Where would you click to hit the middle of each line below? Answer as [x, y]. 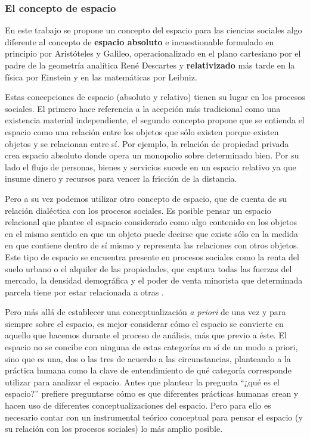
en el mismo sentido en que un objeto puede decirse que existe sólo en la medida [151, 233]
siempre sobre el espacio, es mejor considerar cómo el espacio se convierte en [144, 323]
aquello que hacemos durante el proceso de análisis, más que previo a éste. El [146, 335]
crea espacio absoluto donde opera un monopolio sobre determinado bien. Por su [152, 155]
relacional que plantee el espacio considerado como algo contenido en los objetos [151, 222]
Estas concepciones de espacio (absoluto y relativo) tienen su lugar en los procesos [155, 97]
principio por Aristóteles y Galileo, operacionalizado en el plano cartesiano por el [153, 53]
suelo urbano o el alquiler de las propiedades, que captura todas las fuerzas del [148, 268]
